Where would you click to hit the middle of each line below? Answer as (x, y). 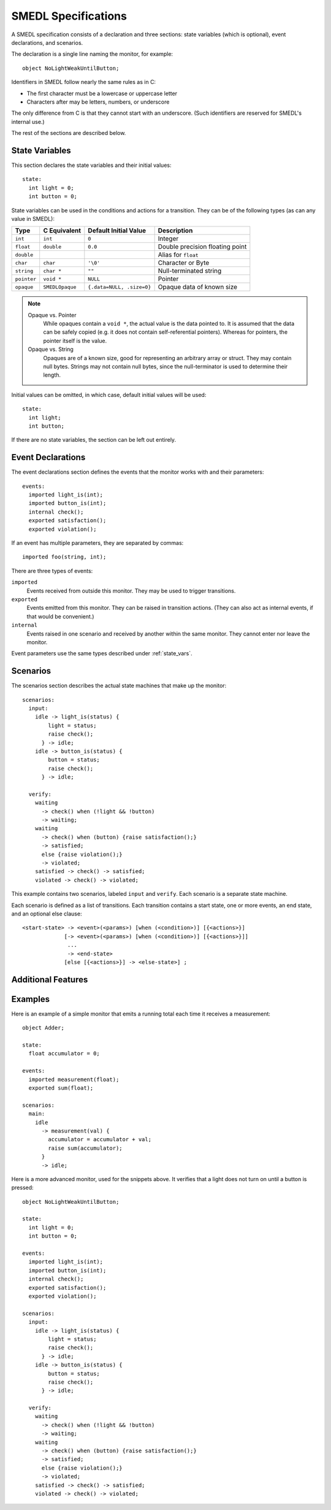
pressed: (22, 1188)
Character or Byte (184, 263)
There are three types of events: (52, 571)
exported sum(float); (61, 1088)
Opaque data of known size (198, 287)
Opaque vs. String (51, 349)
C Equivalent (62, 231)
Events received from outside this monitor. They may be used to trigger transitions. (131, 591)
